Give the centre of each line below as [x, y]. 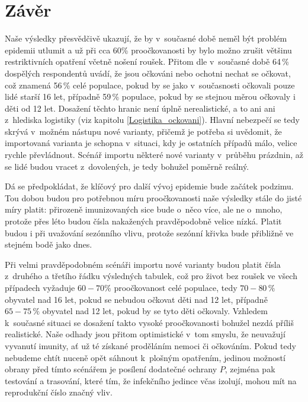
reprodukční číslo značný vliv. [59, 392]
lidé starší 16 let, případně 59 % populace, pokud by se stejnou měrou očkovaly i [150, 96]
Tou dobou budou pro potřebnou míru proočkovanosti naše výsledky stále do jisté [153, 197]
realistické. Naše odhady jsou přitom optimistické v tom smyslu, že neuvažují [145, 334]
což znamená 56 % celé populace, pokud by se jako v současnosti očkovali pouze [150, 85]
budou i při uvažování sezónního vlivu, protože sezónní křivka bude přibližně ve [149, 232]
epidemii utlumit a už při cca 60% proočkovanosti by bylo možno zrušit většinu [148, 50]
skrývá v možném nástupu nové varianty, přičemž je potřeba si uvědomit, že [143, 131]
